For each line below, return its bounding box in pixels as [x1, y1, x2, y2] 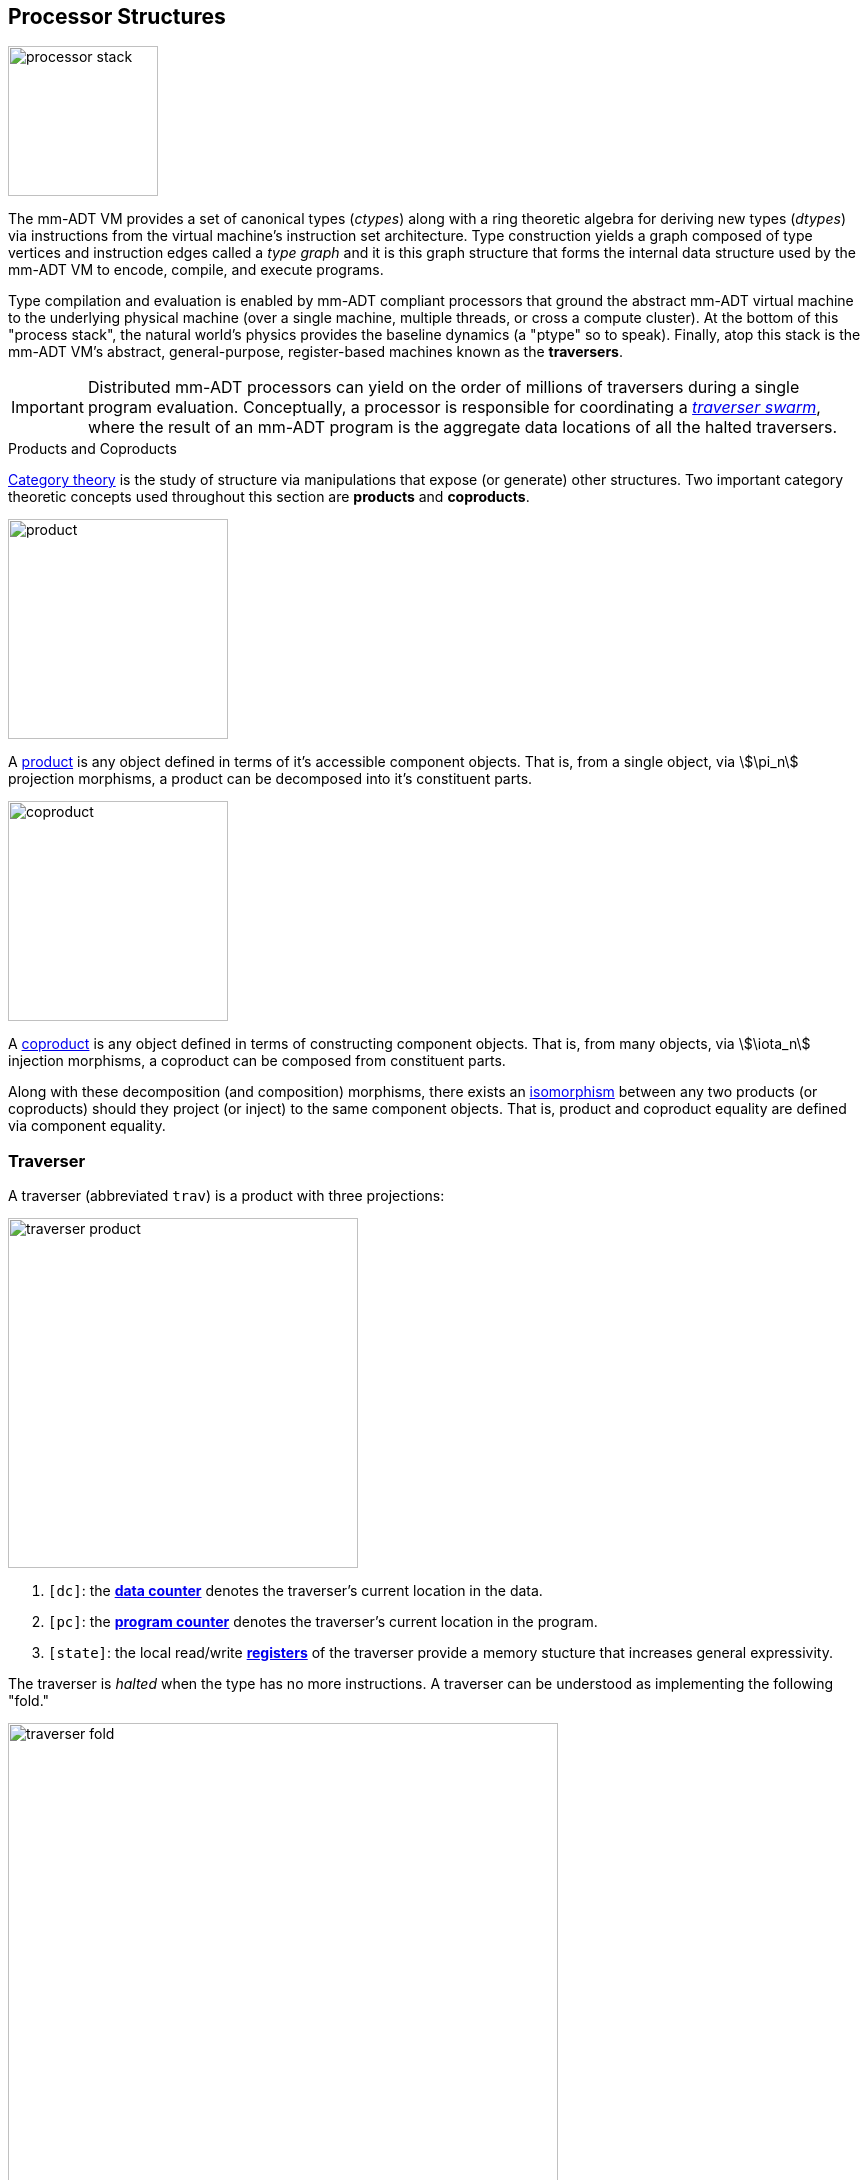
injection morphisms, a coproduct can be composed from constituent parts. [8, 1052, 506, 1070]
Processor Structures [8, 4, 226, 29]
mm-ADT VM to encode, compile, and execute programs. [8, 261, 384, 279]
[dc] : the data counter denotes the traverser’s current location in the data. [48, 1582, 543, 1600]
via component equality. [8, 1117, 166, 1135]
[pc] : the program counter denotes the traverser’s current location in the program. [48, 1613, 598, 1631]
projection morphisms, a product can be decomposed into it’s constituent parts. [8, 770, 533, 788]
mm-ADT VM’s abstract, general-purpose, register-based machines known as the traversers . [8, 343, 623, 361]
